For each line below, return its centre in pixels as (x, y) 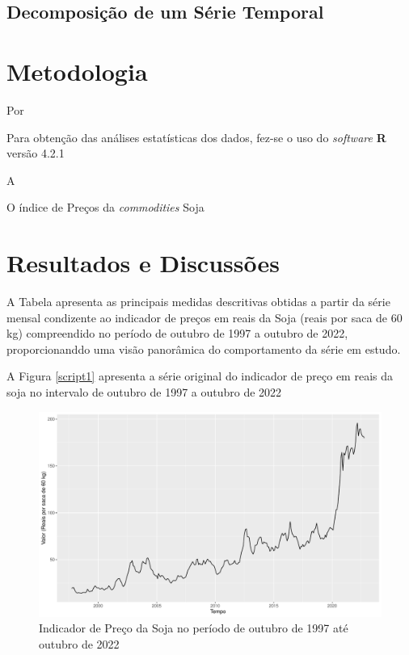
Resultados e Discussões (143, 263)
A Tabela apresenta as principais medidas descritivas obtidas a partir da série (198, 301)
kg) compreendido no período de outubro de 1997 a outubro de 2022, (177, 333)
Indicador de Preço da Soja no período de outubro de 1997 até (194, 628)
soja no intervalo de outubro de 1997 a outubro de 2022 (144, 391)
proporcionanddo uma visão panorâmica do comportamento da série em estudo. (204, 348)
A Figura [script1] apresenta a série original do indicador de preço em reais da (200, 376)
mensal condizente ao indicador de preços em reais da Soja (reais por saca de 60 (204, 317)
